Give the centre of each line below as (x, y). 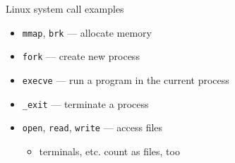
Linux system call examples (65, 8)
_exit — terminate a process (85, 103)
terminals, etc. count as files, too (109, 151)
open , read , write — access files (92, 127)
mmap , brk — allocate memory (87, 32)
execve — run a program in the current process (126, 79)
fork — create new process (81, 56)
